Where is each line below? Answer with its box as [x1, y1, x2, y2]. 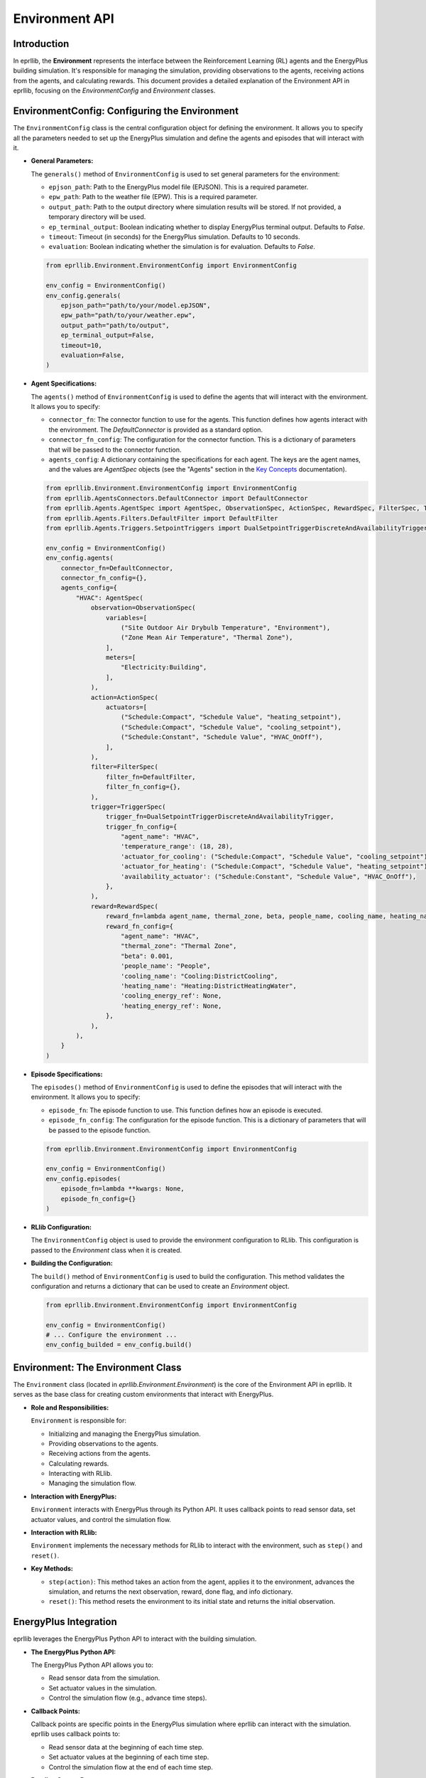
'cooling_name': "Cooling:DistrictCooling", [121, 971, 278, 980]
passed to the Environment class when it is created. [31, 1245, 182, 1255]
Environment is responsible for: [31, 1416, 127, 1425]
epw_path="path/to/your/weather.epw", [60, 312, 196, 319]
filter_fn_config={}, [105, 783, 181, 791]
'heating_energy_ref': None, [121, 1001, 222, 1010]
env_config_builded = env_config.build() [45, 1341, 192, 1349]
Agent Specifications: [31, 379, 97, 388]
